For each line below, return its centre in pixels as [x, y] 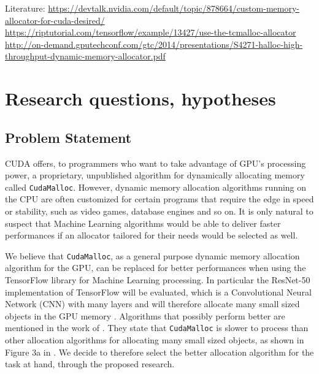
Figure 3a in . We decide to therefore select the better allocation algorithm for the [159, 352]
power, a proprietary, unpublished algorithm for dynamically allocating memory [155, 175]
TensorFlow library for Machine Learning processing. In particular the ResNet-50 [158, 280]
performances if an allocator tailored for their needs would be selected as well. [152, 235]
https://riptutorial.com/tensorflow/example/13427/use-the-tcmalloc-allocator [151, 32]
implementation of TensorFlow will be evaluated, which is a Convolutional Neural [158, 292]
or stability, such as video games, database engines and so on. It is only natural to [159, 211]
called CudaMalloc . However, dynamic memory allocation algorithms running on [156, 187]
